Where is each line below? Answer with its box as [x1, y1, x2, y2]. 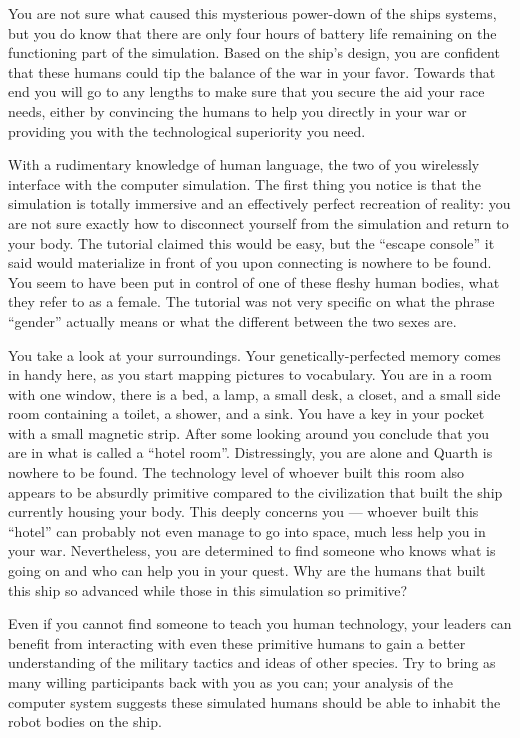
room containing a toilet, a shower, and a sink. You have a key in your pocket [8, 403, 485, 424]
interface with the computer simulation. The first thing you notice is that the [8, 173, 481, 194]
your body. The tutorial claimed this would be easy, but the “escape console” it [8, 232, 495, 253]
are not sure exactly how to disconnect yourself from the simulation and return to [8, 212, 509, 233]
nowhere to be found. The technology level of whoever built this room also [8, 462, 465, 483]
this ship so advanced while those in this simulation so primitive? [8, 579, 408, 600]
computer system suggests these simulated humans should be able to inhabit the [8, 691, 501, 712]
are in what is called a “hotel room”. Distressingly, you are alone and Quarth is [8, 442, 493, 463]
